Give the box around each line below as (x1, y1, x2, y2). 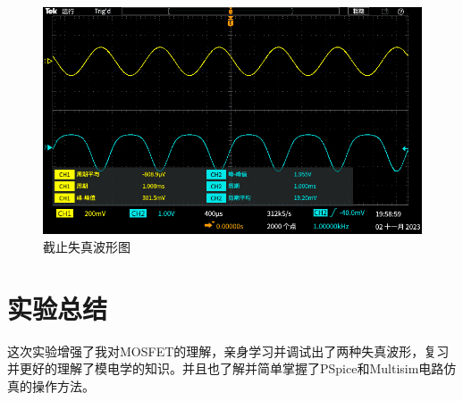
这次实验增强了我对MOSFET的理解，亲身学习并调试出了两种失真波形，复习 (7, 341, 450, 360)
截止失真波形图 (43, 237, 130, 255)
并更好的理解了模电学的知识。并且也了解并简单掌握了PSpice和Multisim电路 (7, 359, 444, 378)
